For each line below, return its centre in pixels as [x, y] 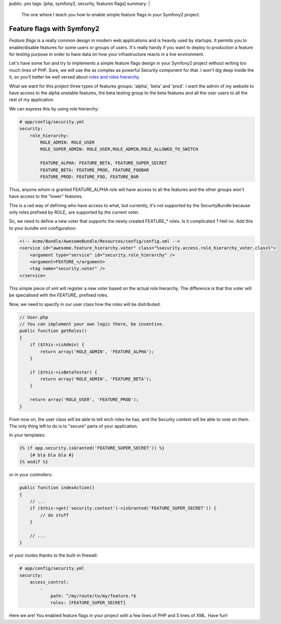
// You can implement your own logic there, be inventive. [92, 324]
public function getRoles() [53, 331]
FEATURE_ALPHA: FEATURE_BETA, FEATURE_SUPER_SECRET [104, 163]
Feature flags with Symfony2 [54, 29]
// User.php [34, 317]
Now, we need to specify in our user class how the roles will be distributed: [85, 304]
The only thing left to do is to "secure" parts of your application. [74, 426]
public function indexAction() [57, 488]
